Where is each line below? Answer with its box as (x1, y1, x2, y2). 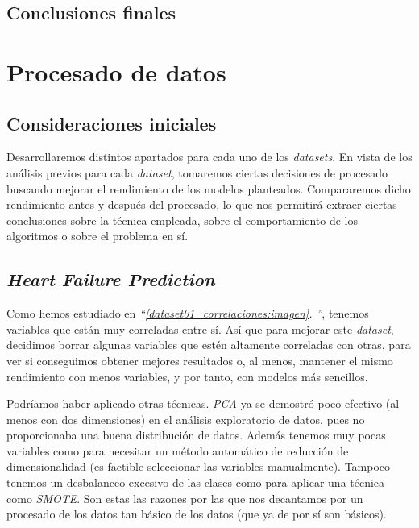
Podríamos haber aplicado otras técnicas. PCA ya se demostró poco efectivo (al (6, 395, 400, 412)
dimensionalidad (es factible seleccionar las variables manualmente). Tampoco (6, 458, 391, 475)
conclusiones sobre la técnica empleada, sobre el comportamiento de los (6, 211, 359, 228)
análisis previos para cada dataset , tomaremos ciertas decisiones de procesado (6, 164, 388, 181)
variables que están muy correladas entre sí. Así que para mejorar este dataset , (6, 320, 394, 337)
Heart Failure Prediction (6, 267, 215, 292)
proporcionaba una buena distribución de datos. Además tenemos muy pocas (6, 426, 386, 443)
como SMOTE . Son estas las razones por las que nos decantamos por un (6, 489, 363, 506)
